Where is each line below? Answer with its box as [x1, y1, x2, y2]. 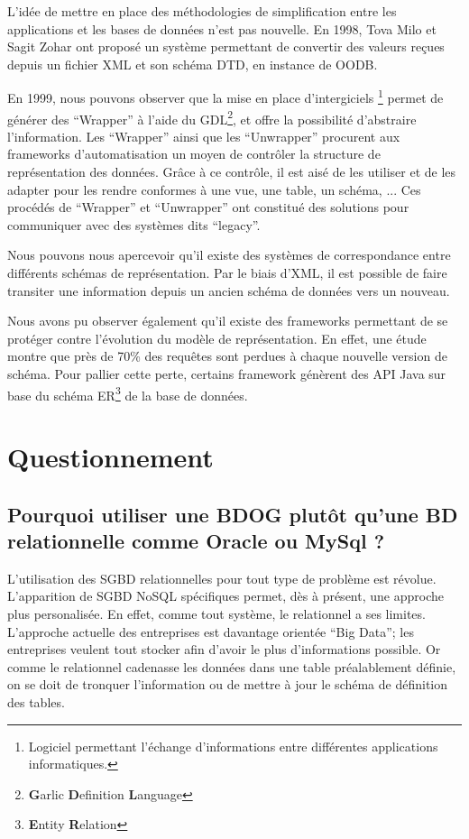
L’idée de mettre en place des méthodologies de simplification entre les [7, 2, 397, 20]
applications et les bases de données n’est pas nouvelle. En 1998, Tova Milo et [7, 19, 437, 38]
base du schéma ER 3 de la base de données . [7, 383, 248, 404]
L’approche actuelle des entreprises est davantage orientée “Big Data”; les [7, 622, 414, 641]
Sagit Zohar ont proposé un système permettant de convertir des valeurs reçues [7, 37, 445, 56]
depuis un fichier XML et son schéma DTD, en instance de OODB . [7, 54, 378, 73]
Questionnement [7, 438, 214, 475]
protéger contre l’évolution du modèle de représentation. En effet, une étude [7, 328, 427, 347]
